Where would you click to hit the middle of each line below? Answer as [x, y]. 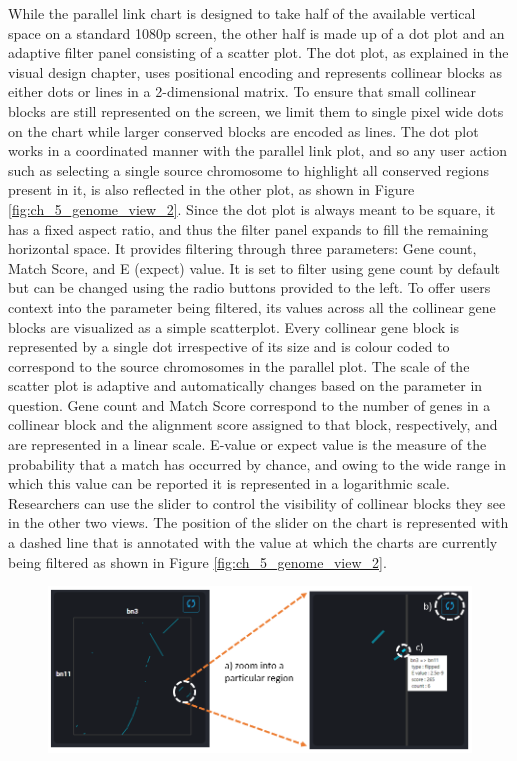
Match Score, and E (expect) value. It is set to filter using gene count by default [254, 267]
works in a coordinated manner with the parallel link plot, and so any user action [258, 150]
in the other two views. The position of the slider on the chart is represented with [258, 522]
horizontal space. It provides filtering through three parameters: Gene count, [242, 248]
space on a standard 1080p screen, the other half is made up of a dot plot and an [256, 32]
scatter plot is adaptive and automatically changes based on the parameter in [245, 385]
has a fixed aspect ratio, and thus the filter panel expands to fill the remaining [248, 228]
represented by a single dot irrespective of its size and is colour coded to [229, 346]
